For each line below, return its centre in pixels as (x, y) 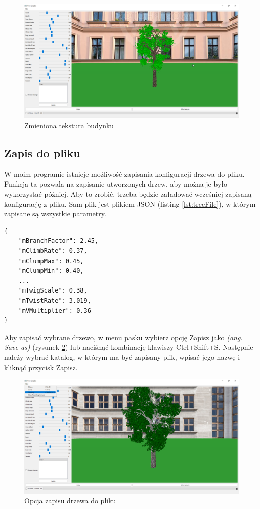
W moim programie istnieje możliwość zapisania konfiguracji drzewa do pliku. (124, 174)
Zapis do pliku (42, 153)
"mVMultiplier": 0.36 (55, 311)
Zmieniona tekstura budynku (69, 125)
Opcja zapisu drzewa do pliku (70, 501)
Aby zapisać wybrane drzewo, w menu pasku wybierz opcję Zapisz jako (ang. (123, 337)
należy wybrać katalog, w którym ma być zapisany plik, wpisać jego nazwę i (122, 357)
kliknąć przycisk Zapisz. (41, 367)
